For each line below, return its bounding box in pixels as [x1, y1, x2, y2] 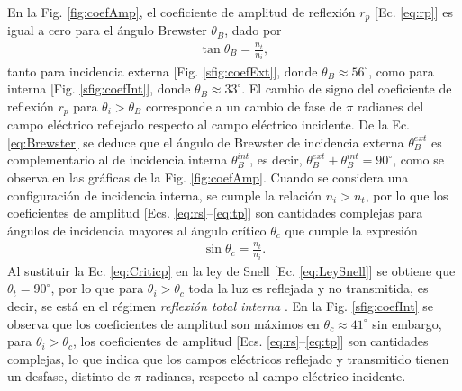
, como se [393, 150, 444, 169]
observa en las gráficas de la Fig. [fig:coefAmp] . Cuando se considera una [7, 167, 409, 186]
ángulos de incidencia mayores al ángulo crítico [7, 220, 267, 239]
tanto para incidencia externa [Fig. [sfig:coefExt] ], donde [7, 61, 318, 80]
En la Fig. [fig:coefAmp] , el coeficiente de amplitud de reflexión [7, 3, 356, 21]
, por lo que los [365, 185, 448, 204]
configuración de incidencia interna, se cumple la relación [7, 185, 322, 204]
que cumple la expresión [285, 220, 418, 239]
